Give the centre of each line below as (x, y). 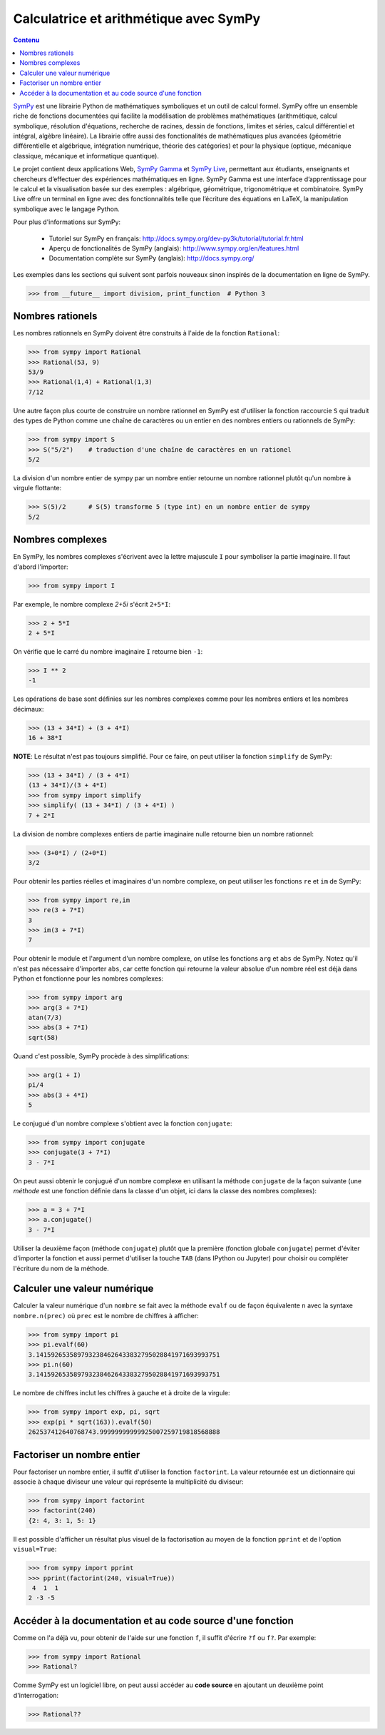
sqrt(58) (43, 1037)
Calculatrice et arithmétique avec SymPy (137, 19)
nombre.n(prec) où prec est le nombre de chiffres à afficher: (106, 1315)
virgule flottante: (37, 488)
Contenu (26, 40)
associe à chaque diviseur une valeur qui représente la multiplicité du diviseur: (128, 1482)
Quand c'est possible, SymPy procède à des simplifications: (101, 1056)
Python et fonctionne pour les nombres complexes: (88, 978)
